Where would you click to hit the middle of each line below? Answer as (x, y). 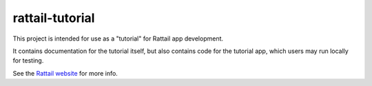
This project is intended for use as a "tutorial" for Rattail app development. (118, 39)
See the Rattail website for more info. (65, 73)
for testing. (28, 61)
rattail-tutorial (54, 18)
